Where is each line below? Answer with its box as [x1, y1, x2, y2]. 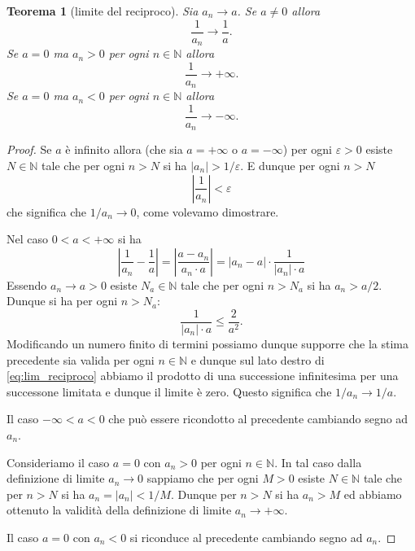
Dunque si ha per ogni [7, 292, 118, 309]
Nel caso [7, 230, 49, 247]
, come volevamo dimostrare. [136, 203, 279, 220]
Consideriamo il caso [7, 453, 110, 470]
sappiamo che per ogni [146, 470, 259, 487]
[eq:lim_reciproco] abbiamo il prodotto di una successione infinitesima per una [7, 367, 399, 384]
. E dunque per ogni [240, 156, 340, 173]
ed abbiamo [343, 485, 402, 502]
